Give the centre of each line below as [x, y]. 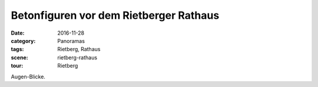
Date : [18, 33]
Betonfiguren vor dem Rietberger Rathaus [115, 15]
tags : [17, 49]
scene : [20, 57]
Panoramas [71, 41]
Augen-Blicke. [28, 76]
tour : [17, 66]
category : [23, 41]
